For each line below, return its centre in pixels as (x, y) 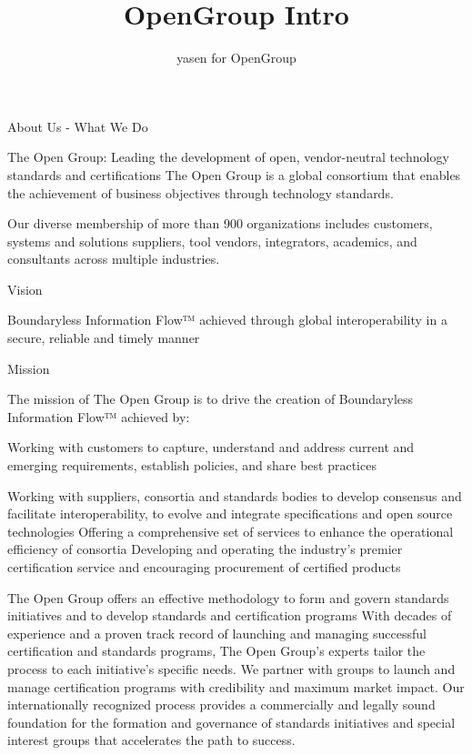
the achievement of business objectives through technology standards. (201, 192)
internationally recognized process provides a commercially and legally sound (221, 705)
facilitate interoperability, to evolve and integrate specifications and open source (230, 513)
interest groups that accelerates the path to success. (151, 740)
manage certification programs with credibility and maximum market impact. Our (236, 686)
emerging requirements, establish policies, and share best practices (192, 465)
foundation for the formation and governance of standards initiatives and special (231, 722)
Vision (25, 289)
